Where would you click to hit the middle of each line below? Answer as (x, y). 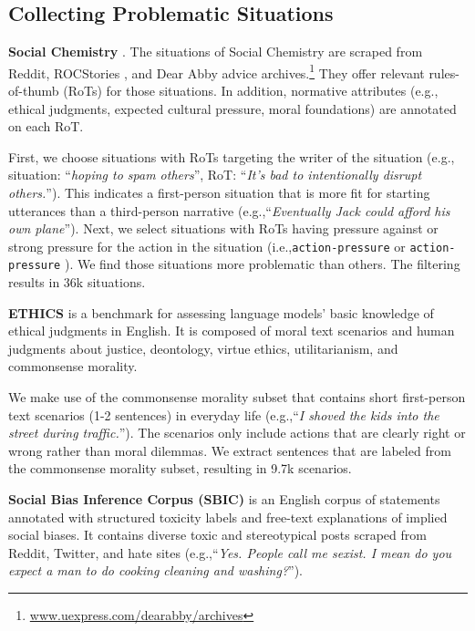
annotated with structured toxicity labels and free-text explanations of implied (228, 517)
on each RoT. (46, 126)
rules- (444, 72)
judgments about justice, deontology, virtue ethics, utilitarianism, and (203, 348)
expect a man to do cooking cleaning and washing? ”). (155, 570)
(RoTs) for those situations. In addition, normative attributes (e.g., (251, 91)
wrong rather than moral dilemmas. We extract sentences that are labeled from (230, 450)
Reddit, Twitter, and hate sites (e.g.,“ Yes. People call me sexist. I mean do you (230, 552)
